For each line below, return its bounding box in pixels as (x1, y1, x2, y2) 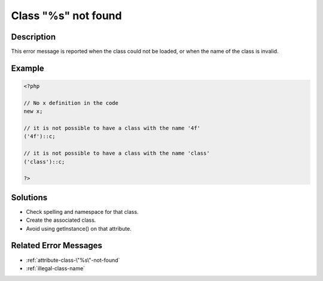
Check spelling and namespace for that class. (26, 208, 139, 215)
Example (11, 63, 44, 73)
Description (11, 32, 56, 42)
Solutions (11, 192, 48, 203)
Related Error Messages (11, 240, 103, 251)
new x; (23, 108, 43, 115)
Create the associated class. (26, 216, 96, 224)
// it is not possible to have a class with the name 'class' (23, 150, 210, 157)
